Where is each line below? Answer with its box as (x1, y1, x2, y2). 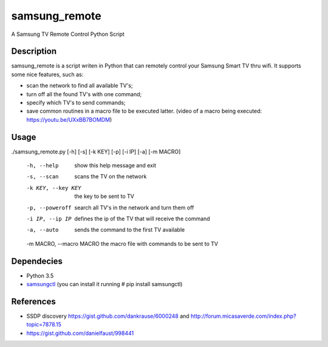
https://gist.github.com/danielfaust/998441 (26, 329, 134, 337)
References (11, 296, 56, 307)
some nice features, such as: (11, 71, 84, 78)
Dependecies (11, 256, 63, 266)
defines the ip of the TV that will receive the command (74, 215, 210, 222)
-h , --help (26, 162, 59, 169)
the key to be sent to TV (74, 192, 135, 200)
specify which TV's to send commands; (26, 99, 126, 107)
